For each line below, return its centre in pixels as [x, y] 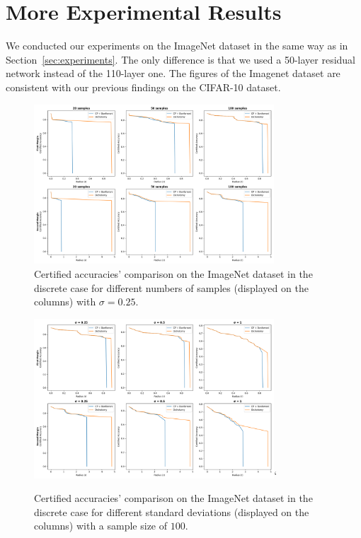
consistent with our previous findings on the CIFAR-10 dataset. [143, 87]
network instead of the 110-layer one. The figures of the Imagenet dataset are [173, 73]
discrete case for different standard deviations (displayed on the [172, 511]
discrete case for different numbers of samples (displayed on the [171, 287]
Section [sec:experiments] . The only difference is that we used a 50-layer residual [181, 59]
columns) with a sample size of [101, 526]
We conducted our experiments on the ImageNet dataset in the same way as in [177, 46]
